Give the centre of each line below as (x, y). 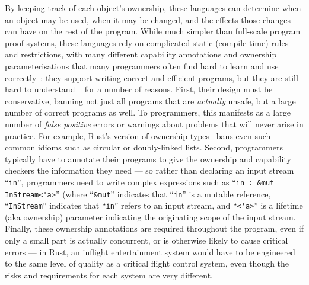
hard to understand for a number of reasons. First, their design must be (139, 89)
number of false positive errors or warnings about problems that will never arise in (154, 124)
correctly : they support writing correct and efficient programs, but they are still (152, 77)
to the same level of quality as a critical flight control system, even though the (147, 263)
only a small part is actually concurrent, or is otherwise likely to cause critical (146, 240)
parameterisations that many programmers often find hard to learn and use (142, 65)
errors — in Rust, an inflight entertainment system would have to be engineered (150, 252)
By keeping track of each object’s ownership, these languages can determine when (153, 8)
